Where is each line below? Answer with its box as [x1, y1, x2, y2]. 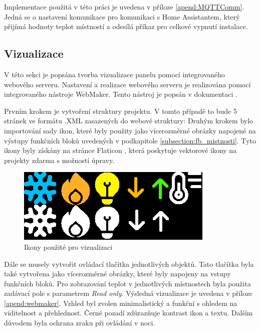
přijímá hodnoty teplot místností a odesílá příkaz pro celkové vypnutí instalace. [4, 21, 248, 32]
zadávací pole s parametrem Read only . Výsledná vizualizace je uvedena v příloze [4, 288, 252, 298]
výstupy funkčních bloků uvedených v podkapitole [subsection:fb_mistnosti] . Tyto [4, 135, 256, 145]
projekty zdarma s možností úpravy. [4, 154, 115, 165]
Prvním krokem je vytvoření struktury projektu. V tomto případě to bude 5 [4, 105, 237, 116]
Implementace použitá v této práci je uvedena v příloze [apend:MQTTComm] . [4, 2, 244, 12]
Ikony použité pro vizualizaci [24, 241, 113, 252]
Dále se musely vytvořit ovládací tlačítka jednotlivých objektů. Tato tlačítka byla [4, 258, 254, 269]
